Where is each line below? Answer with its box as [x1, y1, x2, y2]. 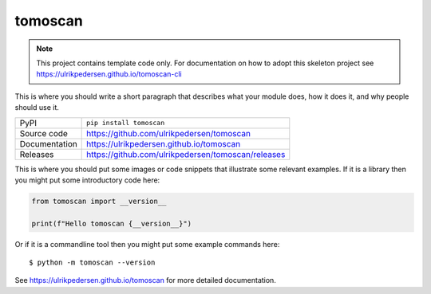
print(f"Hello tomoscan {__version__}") [31, 219, 192, 228]
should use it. [14, 103, 60, 112]
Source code [19, 127, 68, 139]
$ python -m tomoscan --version [29, 258, 156, 267]
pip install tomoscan [86, 119, 165, 127]
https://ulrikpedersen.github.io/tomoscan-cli [36, 69, 183, 79]
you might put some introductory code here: [14, 175, 160, 185]
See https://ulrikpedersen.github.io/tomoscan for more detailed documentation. [14, 276, 277, 285]
